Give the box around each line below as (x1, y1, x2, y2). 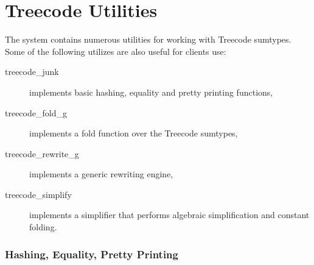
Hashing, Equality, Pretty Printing (5, 246, 178, 261)
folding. (29, 221, 57, 233)
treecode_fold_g (5, 106, 67, 119)
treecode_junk (5, 65, 59, 78)
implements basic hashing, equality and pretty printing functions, (29, 85, 273, 98)
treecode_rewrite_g (5, 147, 79, 160)
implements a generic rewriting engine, (29, 168, 173, 180)
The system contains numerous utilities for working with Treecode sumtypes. (5, 33, 291, 46)
